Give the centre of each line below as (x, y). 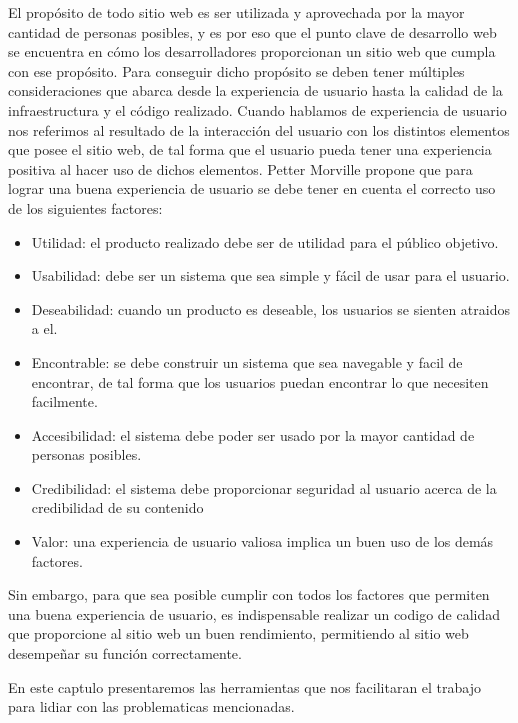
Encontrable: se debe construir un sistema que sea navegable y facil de (247, 361)
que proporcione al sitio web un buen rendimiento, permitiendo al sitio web (238, 633)
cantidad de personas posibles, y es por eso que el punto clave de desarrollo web (252, 31)
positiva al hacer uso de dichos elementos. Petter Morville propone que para (240, 168)
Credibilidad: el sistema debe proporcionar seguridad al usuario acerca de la (264, 487)
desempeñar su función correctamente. (125, 653)
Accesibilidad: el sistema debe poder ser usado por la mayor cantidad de (253, 434)
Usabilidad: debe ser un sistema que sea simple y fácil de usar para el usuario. (270, 275)
